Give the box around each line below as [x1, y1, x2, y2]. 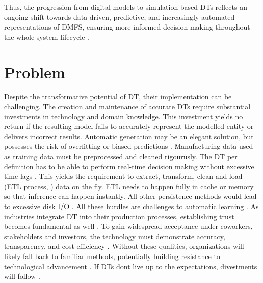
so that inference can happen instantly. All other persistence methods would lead [4, 191, 257, 201]
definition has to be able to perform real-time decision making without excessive [4, 161, 254, 171]
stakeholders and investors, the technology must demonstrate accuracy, [4, 230, 225, 241]
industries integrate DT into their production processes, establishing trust [4, 211, 234, 221]
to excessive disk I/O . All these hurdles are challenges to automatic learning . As [4, 201, 259, 212]
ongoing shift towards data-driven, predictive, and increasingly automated [4, 11, 235, 22]
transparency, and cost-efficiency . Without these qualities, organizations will [4, 241, 244, 251]
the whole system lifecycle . [4, 31, 89, 42]
